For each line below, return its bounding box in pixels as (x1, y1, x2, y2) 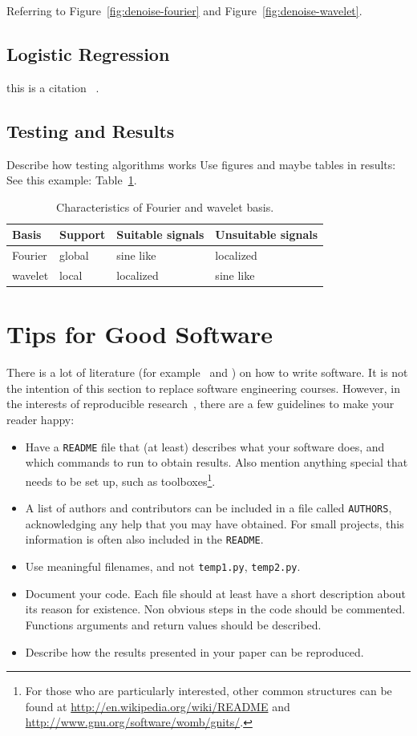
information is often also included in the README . (25, 531, 264, 548)
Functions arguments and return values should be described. (25, 616, 322, 633)
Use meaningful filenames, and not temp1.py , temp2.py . (25, 558, 301, 575)
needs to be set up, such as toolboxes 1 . (25, 470, 216, 489)
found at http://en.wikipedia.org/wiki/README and (25, 698, 290, 714)
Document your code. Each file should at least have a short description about (25, 584, 406, 601)
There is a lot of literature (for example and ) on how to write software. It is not (6, 364, 408, 381)
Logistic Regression (6, 41, 170, 66)
